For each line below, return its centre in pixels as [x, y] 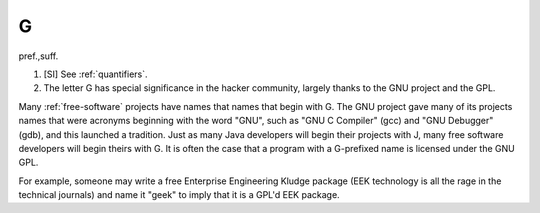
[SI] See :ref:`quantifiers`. [96, 74]
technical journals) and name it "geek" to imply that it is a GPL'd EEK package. [179, 195]
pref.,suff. [38, 56]
